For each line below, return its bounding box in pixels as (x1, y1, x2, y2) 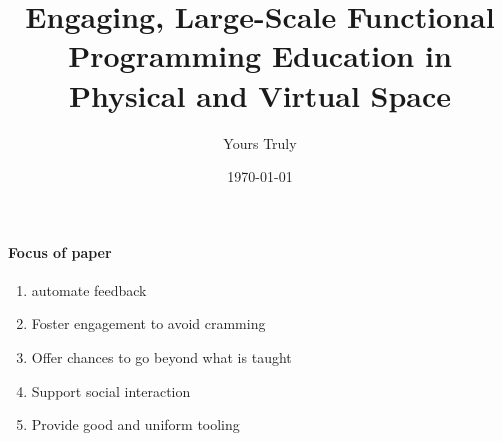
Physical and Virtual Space (68, 74, 452, 115)
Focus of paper (8, 241, 112, 262)
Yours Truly (223, 132, 297, 153)
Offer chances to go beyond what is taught (31, 347, 292, 368)
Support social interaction (31, 380, 191, 401)
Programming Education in (68, 35, 452, 76)
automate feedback (31, 279, 147, 300)
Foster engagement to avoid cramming (31, 313, 266, 334)
